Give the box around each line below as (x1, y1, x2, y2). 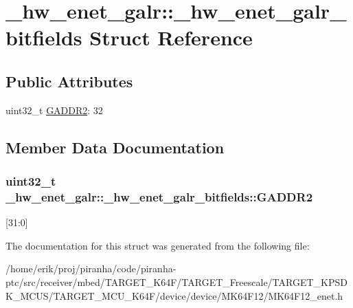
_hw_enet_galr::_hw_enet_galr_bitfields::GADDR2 (5, 188, 313, 205)
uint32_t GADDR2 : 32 (5, 102, 103, 117)
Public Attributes (5, 70, 133, 91)
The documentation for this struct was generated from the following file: (5, 238, 310, 252)
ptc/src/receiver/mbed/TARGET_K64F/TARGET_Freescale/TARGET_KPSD (5, 275, 348, 289)
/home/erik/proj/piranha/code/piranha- (5, 261, 176, 276)
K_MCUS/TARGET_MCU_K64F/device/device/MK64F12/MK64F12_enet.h (5, 288, 343, 302)
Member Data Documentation (5, 136, 225, 157)
